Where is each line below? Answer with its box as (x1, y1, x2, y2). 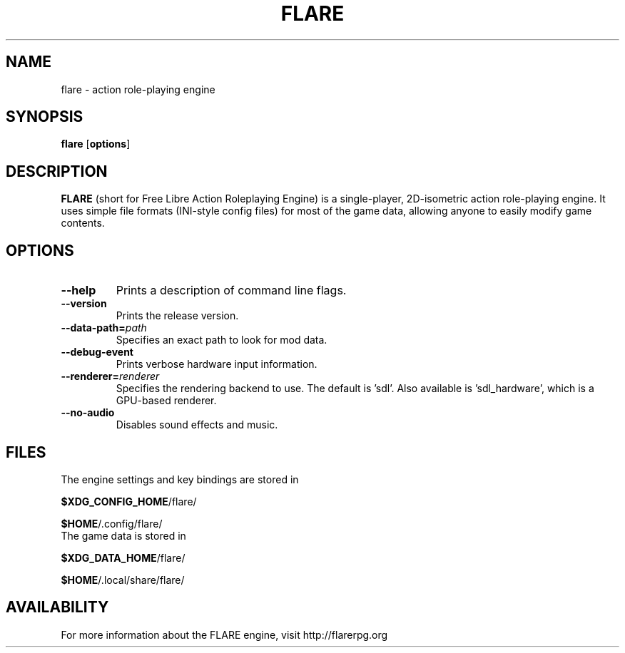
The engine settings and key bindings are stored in (61, 473, 299, 485)
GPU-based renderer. (116, 394, 217, 407)
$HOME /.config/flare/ (61, 517, 163, 530)
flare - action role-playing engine (61, 83, 215, 96)
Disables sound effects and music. (116, 418, 278, 431)
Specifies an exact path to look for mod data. (116, 334, 327, 346)
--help (61, 283, 96, 298)
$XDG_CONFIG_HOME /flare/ (61, 495, 197, 508)
